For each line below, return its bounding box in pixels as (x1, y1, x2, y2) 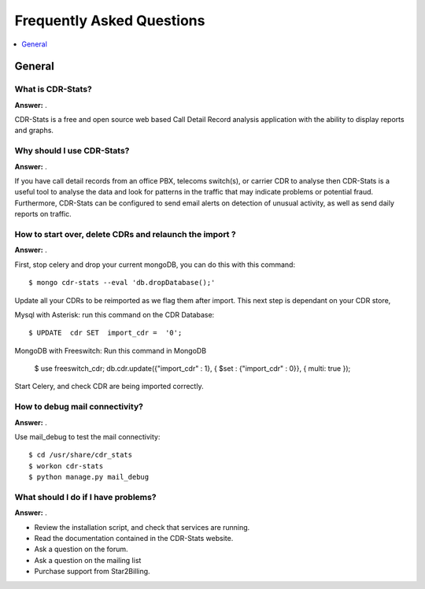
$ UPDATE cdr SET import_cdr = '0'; (28, 328, 183, 338)
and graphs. (14, 126, 54, 135)
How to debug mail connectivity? (14, 402, 143, 413)
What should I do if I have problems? (14, 491, 157, 502)
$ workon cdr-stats (28, 461, 104, 470)
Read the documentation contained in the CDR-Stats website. (34, 534, 234, 543)
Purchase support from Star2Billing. (34, 567, 150, 576)
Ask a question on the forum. (34, 544, 129, 554)
